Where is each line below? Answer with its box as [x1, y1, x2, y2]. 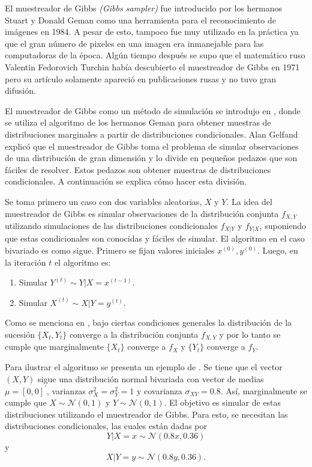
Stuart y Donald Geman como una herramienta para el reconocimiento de [5, 13, 276, 26]
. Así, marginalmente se [220, 384, 307, 397]
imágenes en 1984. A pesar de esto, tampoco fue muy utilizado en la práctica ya [5, 25, 299, 38]
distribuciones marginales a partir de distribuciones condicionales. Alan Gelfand [5, 127, 298, 140]
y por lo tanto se [219, 328, 281, 340]
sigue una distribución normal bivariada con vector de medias [38, 372, 264, 385]
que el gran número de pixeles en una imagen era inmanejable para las [5, 37, 264, 49]
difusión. [5, 84, 36, 97]
